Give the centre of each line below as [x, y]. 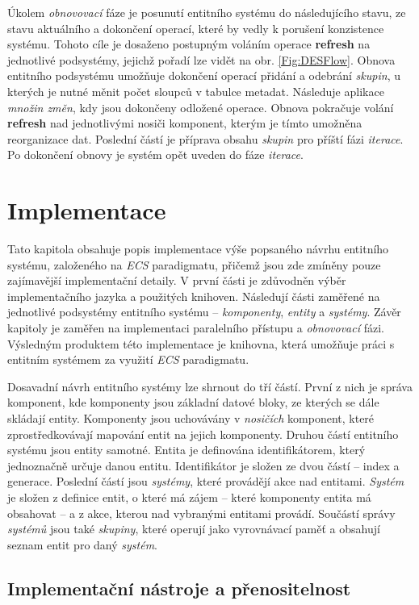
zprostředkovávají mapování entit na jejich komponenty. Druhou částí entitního [203, 434]
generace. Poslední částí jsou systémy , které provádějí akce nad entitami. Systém [206, 481]
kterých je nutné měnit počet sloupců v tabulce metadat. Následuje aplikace [196, 91]
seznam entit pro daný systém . [82, 544]
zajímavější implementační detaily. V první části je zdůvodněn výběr [177, 280]
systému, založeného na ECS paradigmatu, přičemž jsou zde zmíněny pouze [194, 264]
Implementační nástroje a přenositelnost [179, 588]
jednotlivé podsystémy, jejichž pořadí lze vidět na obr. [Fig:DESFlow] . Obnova [201, 59]
